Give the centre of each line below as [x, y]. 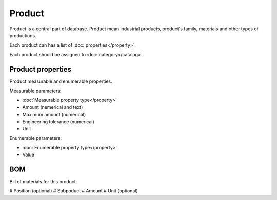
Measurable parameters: [35, 91]
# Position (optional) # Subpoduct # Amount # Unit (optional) [74, 191]
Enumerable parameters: [36, 138]
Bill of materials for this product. [43, 182]
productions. [23, 35]
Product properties [41, 69]
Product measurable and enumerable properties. [61, 81]
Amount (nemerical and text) [53, 107]
